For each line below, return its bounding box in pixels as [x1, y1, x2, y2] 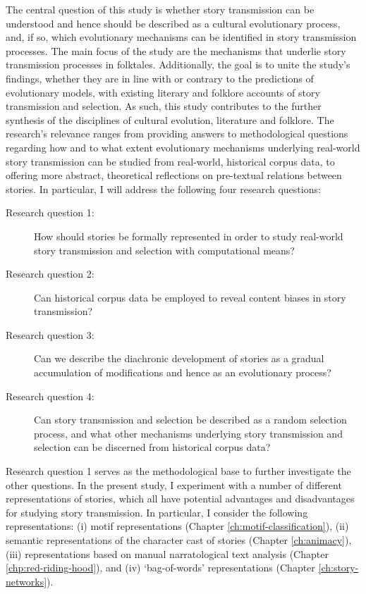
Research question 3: [6, 327, 94, 342]
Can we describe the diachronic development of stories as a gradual [34, 351, 324, 366]
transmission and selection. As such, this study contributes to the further [6, 99, 322, 113]
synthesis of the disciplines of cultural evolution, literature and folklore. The [6, 112, 334, 127]
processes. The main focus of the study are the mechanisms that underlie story [6, 43, 346, 58]
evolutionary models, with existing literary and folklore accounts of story [6, 85, 320, 99]
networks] [6, 574, 47, 588]
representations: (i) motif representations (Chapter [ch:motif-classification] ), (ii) [6, 519, 349, 533]
